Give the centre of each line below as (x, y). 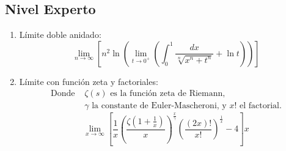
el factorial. (260, 106)
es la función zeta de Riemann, (168, 94)
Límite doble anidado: (60, 35)
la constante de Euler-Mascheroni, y (159, 106)
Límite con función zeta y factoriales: (89, 81)
